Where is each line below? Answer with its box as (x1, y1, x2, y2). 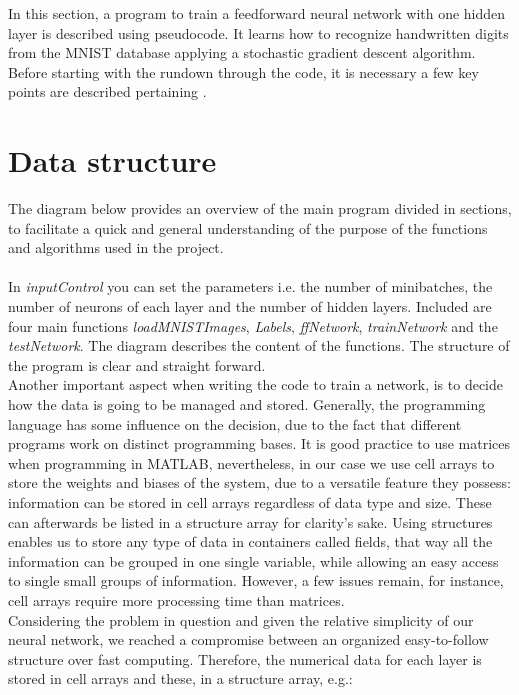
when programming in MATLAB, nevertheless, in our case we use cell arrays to (8, 452, 495, 473)
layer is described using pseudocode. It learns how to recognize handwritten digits (8, 22, 509, 43)
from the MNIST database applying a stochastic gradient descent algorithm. (8, 42, 476, 63)
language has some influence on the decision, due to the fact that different (8, 413, 462, 434)
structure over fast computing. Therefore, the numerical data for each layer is (8, 648, 482, 669)
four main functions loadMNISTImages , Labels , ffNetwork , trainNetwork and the (8, 315, 498, 336)
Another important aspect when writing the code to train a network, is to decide (8, 374, 504, 395)
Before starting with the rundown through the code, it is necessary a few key (8, 61, 479, 82)
